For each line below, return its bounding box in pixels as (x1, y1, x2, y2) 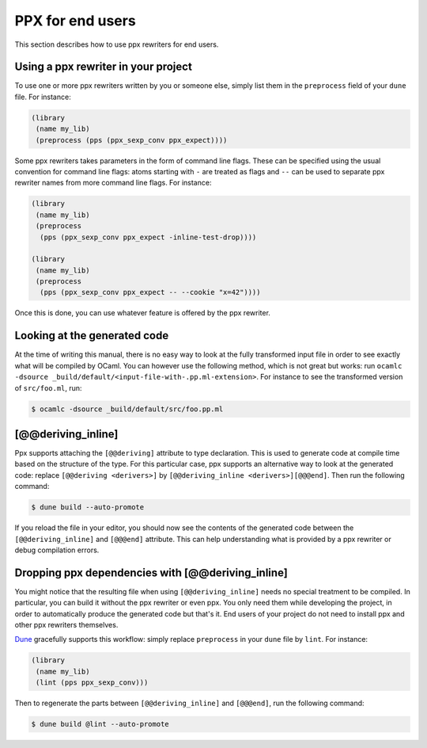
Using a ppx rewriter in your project (14, 60, 193, 74)
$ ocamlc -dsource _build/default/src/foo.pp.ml (31, 404, 224, 414)
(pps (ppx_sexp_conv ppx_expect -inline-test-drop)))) (40, 232, 257, 242)
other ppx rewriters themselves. (14, 620, 119, 630)
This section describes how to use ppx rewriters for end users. (14, 40, 219, 49)
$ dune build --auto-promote (31, 503, 145, 512)
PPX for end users (14, 12, 136, 29)
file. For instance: (14, 92, 71, 101)
